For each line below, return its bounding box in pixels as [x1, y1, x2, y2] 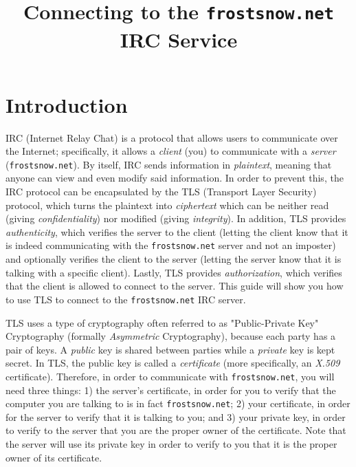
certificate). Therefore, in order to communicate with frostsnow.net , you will [5, 369, 335, 383]
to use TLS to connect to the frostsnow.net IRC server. [5, 292, 246, 306]
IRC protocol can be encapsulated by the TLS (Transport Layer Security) [5, 184, 317, 199]
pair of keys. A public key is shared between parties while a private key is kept [5, 342, 335, 356]
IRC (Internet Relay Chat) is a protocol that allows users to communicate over [5, 130, 338, 144]
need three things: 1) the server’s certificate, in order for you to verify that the [5, 382, 336, 397]
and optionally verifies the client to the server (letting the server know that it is [5, 252, 342, 266]
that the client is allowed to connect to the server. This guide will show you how [5, 279, 344, 293]
